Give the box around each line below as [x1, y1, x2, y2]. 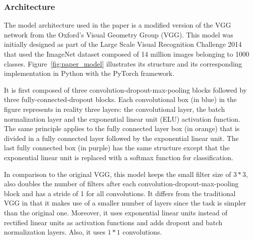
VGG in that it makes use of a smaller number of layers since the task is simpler [4, 198, 246, 208]
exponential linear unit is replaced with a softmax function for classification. [4, 152, 233, 162]
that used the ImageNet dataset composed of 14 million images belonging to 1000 [4, 49, 250, 59]
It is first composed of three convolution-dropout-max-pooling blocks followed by [4, 84, 247, 95]
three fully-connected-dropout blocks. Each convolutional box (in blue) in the [4, 94, 237, 104]
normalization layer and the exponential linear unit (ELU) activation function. [4, 113, 240, 124]
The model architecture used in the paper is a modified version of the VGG [4, 20, 231, 30]
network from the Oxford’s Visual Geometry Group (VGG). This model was [4, 29, 233, 39]
